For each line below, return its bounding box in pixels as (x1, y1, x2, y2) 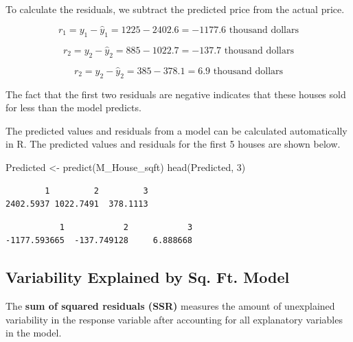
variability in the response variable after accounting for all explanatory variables (5, 312, 343, 326)
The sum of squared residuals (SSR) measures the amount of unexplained (5, 299, 335, 313)
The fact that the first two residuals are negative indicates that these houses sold (5, 87, 346, 101)
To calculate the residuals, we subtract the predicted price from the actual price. (5, 2, 345, 16)
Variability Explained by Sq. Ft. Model (5, 266, 290, 288)
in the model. (5, 326, 62, 340)
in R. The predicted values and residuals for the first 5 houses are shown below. (5, 137, 341, 151)
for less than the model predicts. (5, 100, 141, 115)
